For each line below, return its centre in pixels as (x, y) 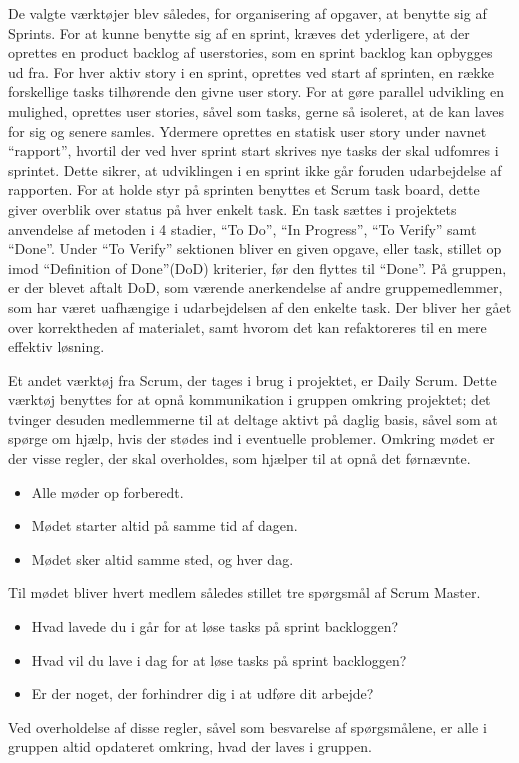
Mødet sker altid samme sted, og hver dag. (162, 558)
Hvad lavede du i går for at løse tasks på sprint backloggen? (215, 626)
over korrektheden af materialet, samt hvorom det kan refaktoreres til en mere (247, 326)
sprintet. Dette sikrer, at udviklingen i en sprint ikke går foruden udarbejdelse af (255, 169)
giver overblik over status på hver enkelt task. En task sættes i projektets (232, 208)
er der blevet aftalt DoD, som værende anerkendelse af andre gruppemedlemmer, (255, 287)
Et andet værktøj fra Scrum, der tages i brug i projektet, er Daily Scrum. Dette (252, 379)
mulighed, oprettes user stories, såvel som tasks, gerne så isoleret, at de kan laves (256, 110)
